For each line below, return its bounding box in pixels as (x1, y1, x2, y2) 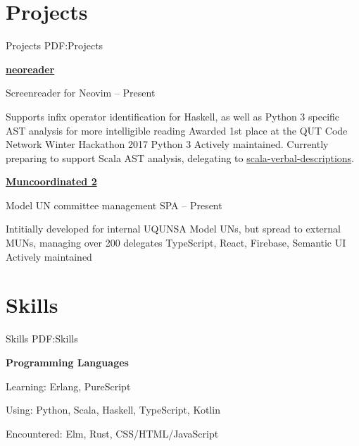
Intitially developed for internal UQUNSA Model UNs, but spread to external (6, 221, 341, 236)
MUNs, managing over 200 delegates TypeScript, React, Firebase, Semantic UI (6, 235, 346, 250)
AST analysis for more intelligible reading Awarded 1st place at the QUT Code (6, 123, 348, 137)
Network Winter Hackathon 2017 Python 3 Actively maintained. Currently (6, 137, 329, 151)
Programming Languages (6, 354, 129, 369)
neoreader (6, 61, 55, 76)
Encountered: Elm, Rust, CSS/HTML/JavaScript (6, 426, 219, 440)
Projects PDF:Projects (6, 38, 103, 53)
